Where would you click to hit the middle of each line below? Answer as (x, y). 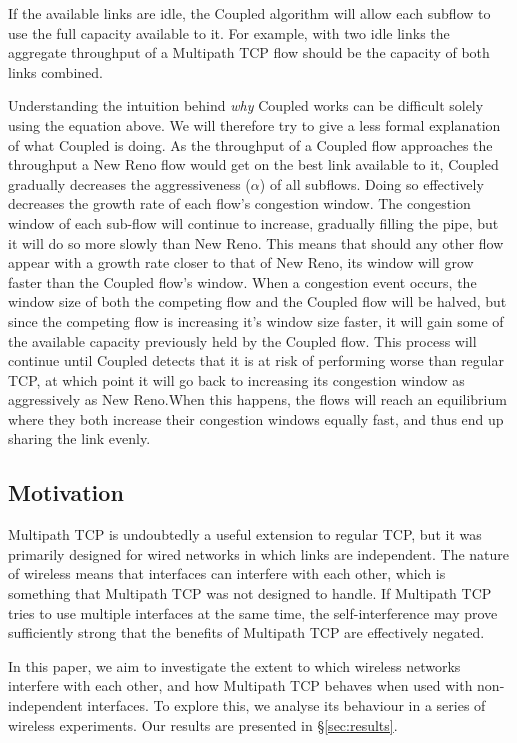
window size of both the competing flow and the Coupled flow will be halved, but (257, 301)
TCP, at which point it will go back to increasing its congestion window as (236, 379)
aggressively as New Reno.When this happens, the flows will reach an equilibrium (257, 399)
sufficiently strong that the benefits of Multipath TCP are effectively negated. (246, 632)
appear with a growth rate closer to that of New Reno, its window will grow (241, 262)
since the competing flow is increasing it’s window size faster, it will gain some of (256, 320)
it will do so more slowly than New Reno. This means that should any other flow (256, 242)
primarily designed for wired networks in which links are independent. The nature (259, 553)
